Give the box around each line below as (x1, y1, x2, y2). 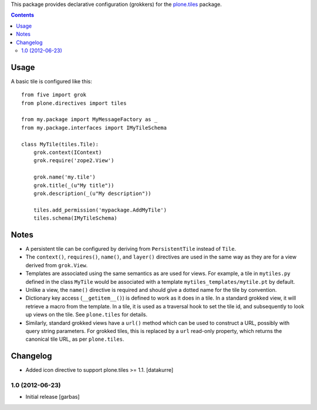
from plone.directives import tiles (21, 100, 127, 106)
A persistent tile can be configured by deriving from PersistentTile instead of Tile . (25, 246, 237, 253)
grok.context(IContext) (33, 149, 102, 156)
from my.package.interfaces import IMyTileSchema (21, 124, 167, 131)
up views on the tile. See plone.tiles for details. (25, 311, 148, 318)
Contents (11, 12, 35, 19)
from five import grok (21, 92, 87, 98)
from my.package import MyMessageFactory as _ (21, 116, 158, 123)
